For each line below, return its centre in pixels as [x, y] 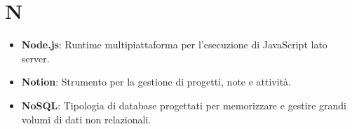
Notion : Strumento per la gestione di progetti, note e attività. [156, 82]
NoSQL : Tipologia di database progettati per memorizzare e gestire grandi [184, 105]
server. [35, 58]
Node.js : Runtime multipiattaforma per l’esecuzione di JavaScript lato [174, 45]
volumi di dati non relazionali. [86, 119]
